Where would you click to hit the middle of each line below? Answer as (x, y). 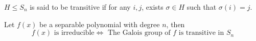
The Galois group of (139, 33)
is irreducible (74, 33)
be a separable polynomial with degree (100, 24)
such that (202, 7)
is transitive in (201, 33)
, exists (153, 7)
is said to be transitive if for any (80, 7)
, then (176, 24)
